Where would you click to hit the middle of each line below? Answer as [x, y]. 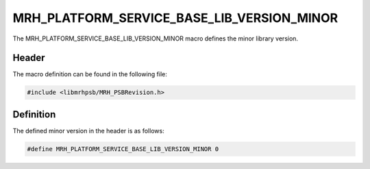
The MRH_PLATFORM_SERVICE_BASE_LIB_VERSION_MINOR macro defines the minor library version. [155, 38]
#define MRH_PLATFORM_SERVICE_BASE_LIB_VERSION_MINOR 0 [123, 149]
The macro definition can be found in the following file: [90, 74]
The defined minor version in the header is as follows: [88, 131]
